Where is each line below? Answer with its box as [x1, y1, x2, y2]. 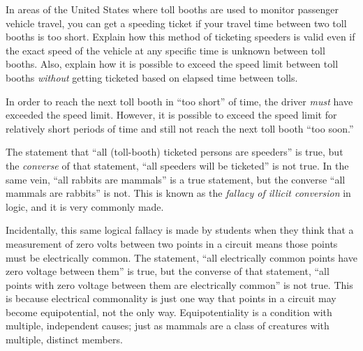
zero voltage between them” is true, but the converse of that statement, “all [6, 264, 329, 278]
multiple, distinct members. [6, 332, 123, 347]
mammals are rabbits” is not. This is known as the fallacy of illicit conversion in [6, 186, 351, 200]
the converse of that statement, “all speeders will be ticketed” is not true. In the [6, 158, 349, 172]
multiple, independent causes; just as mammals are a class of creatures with [6, 318, 329, 333]
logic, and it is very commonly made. [6, 199, 164, 214]
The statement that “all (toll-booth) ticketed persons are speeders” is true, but [6, 144, 343, 159]
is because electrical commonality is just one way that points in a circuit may [6, 291, 336, 306]
